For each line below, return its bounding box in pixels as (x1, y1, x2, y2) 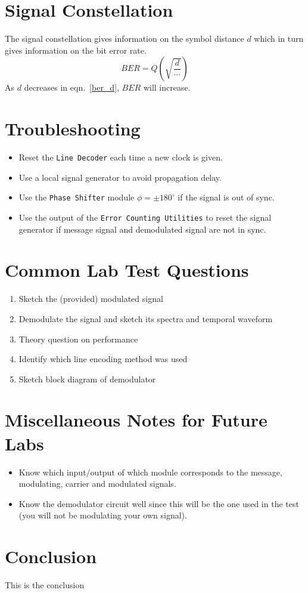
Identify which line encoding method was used (18, 353, 188, 365)
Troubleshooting (5, 116, 141, 141)
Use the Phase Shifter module (18, 191, 135, 203)
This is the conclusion (5, 579, 85, 591)
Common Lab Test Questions (5, 258, 249, 282)
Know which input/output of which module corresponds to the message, (18, 465, 282, 478)
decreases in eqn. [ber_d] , (24, 81, 119, 94)
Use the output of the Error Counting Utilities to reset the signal (18, 211, 272, 223)
